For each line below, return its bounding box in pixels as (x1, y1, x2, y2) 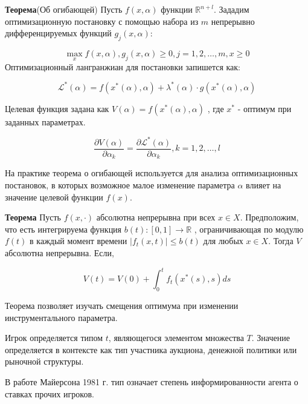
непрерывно (211, 15, 255, 27)
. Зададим (213, 3, 249, 15)
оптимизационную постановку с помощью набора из (5, 15, 199, 27)
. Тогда (268, 234, 294, 247)
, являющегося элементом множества (108, 331, 244, 344)
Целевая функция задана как (5, 102, 109, 114)
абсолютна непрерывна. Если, (5, 247, 114, 259)
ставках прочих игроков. (5, 387, 94, 400)
